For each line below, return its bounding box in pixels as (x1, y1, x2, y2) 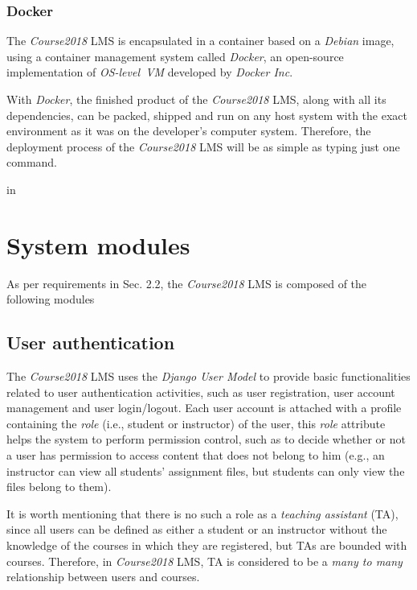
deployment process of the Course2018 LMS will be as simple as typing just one (6, 138, 400, 155)
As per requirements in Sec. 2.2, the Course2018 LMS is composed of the (6, 274, 367, 291)
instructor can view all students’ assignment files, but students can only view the (6, 462, 405, 479)
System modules (6, 228, 190, 261)
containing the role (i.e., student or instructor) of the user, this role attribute (6, 415, 386, 431)
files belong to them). (6, 478, 112, 495)
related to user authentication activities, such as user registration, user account (6, 383, 395, 400)
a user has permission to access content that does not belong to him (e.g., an (6, 447, 385, 464)
